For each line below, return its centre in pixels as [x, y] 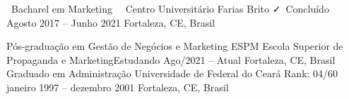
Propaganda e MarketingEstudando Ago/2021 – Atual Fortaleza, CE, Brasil [171, 59]
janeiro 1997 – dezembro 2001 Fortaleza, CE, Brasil [118, 87]
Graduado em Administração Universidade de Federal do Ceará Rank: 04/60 [172, 73]
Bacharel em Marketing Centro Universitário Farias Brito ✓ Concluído [170, 8]
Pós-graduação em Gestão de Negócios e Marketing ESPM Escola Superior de [175, 46]
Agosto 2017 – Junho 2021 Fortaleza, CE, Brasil [111, 22]
